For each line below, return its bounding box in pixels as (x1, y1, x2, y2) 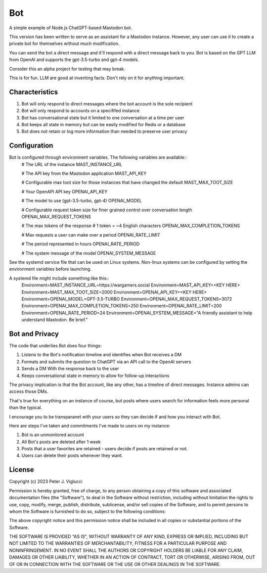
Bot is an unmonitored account (21, 432, 84, 438)
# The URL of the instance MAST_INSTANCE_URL (21, 161, 123, 167)
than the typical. (9, 405, 42, 411)
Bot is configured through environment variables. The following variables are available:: (9, 154, 187, 160)
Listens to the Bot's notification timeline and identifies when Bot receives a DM (21, 352, 182, 358)
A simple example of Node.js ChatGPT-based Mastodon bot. (9, 25, 133, 31)
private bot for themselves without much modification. (9, 41, 120, 47)
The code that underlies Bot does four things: (9, 342, 102, 348)
